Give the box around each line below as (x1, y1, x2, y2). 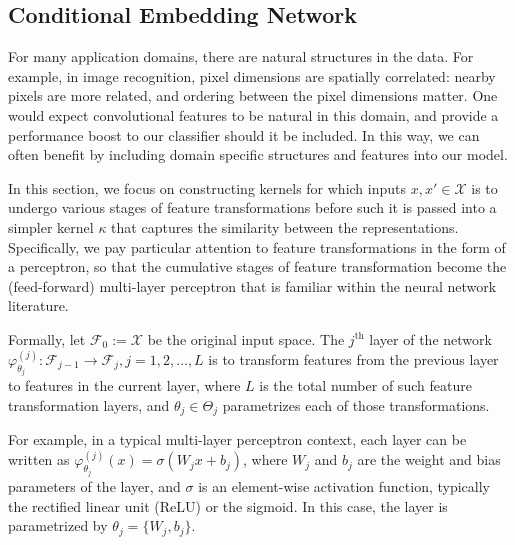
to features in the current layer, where (8, 375, 241, 396)
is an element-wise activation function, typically (198, 475, 491, 496)
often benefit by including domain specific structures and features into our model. (8, 144, 508, 165)
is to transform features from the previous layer (208, 348, 499, 369)
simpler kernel (8, 216, 94, 237)
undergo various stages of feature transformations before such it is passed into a (8, 197, 497, 218)
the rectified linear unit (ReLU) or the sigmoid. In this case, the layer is (8, 495, 448, 516)
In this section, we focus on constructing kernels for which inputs (8, 177, 407, 198)
